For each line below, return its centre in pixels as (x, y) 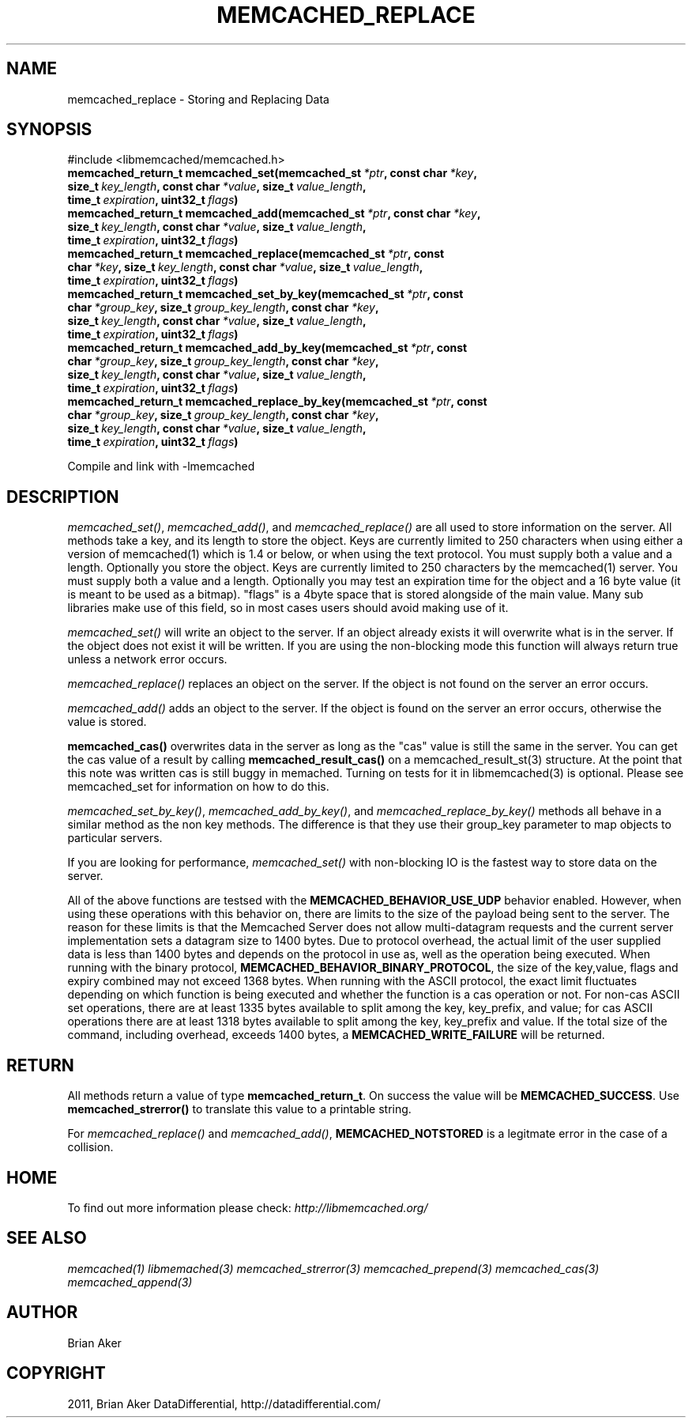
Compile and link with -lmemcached (161, 466)
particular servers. (115, 838)
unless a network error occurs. (147, 659)
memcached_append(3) (130, 1282)
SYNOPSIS (49, 130)
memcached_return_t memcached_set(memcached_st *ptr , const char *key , (273, 173)
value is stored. (107, 722)
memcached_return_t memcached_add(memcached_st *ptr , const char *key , (274, 213)
